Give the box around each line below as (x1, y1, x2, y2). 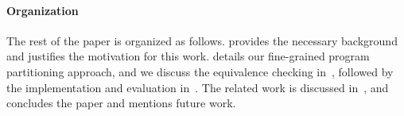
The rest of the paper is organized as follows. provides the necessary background (6, 32, 398, 48)
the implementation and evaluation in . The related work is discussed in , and (6, 79, 389, 95)
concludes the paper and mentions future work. (6, 95, 236, 111)
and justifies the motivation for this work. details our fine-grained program (6, 48, 370, 64)
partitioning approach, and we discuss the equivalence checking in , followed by (6, 63, 394, 79)
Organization (6, 2, 79, 18)
